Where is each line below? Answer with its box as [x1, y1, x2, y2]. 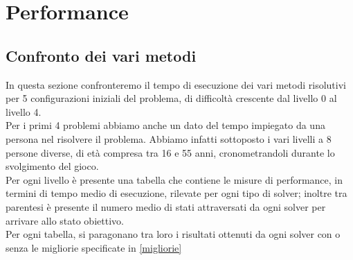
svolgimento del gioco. [6, 159, 99, 173]
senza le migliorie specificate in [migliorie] [6, 240, 182, 254]
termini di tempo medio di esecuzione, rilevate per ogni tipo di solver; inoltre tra [6, 186, 347, 200]
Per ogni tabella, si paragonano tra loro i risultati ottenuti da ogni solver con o [6, 227, 341, 241]
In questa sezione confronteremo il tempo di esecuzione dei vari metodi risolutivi [6, 77, 346, 92]
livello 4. [6, 104, 42, 119]
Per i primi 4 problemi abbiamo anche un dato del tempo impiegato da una [6, 118, 325, 132]
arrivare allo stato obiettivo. [6, 213, 124, 227]
